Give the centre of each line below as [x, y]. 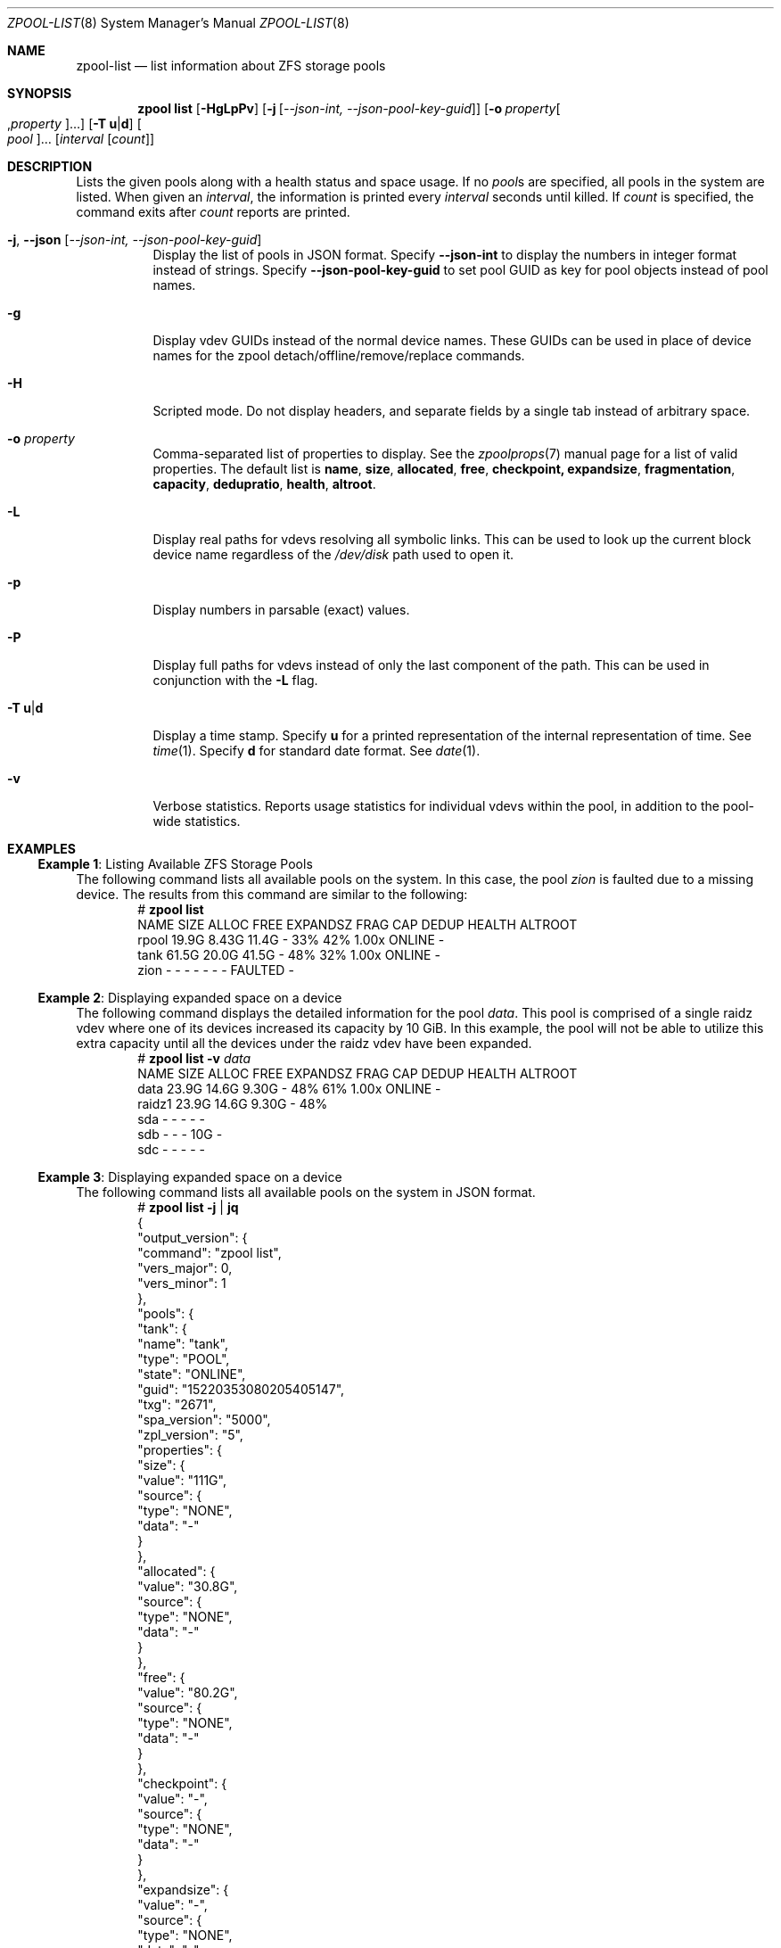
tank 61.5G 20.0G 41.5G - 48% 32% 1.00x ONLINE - [289, 955]
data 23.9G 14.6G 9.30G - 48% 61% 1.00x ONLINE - [289, 1089]
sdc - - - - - [172, 1149]
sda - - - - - [171, 1119]
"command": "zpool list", [210, 1253]
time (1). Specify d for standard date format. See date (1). [317, 751]
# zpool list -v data [194, 1058]
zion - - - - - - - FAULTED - [216, 970]
